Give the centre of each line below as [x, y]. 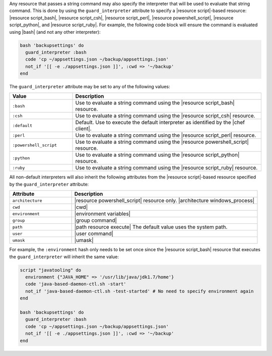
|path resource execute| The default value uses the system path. [151, 227]
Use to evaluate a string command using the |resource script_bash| [155, 103]
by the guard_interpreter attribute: [49, 184]
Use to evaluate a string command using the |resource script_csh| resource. [165, 116]
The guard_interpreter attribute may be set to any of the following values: [90, 87]
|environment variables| [103, 214]
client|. [83, 129]
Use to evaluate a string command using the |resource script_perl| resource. [166, 135]
